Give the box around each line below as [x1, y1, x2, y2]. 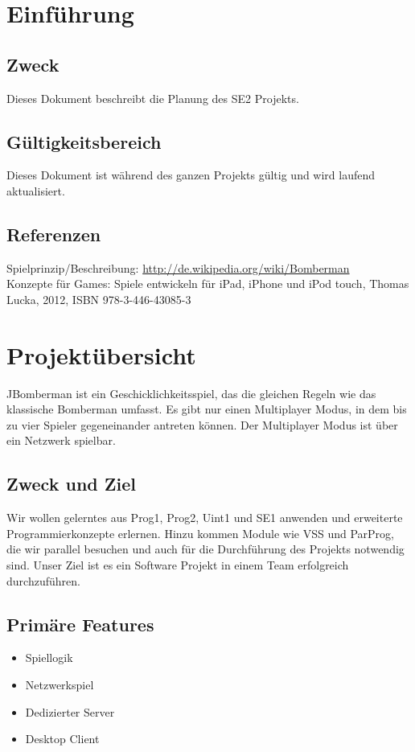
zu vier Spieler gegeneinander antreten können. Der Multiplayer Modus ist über [6, 416, 398, 433]
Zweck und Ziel [6, 471, 136, 496]
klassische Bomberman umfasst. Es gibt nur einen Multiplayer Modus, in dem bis [6, 401, 407, 417]
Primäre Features [6, 611, 154, 636]
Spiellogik [25, 649, 73, 666]
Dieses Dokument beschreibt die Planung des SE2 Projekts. [6, 89, 299, 106]
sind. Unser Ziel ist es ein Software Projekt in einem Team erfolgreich [6, 557, 349, 573]
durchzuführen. [6, 572, 80, 589]
